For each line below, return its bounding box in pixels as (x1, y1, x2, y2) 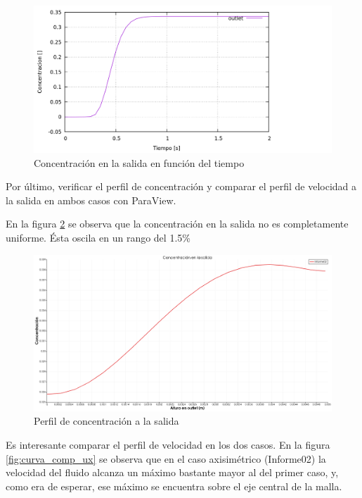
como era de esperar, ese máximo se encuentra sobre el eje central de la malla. (6, 478, 342, 493)
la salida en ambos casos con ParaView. (6, 192, 176, 207)
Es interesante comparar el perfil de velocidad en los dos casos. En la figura (6, 437, 330, 452)
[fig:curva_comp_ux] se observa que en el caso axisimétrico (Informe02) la (6, 451, 326, 466)
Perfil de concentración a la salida (34, 413, 179, 428)
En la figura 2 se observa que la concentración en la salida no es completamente (6, 216, 349, 231)
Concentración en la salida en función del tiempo (34, 155, 245, 170)
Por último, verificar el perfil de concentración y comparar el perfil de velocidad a (6, 179, 357, 194)
